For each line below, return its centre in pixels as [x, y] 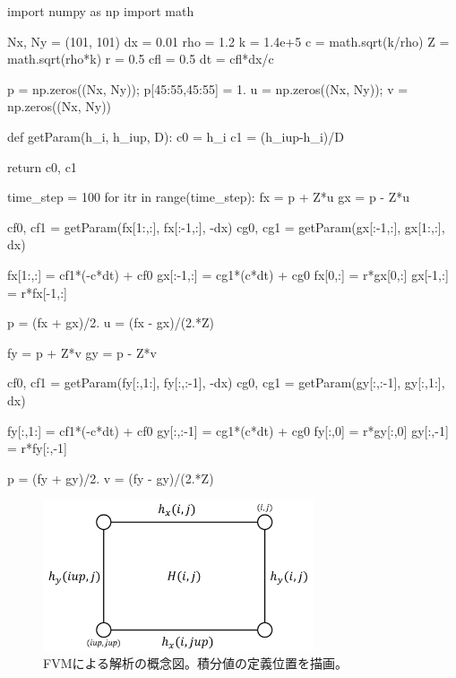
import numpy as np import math [101, 11]
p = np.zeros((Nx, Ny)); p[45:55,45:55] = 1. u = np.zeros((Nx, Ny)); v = [208, 88]
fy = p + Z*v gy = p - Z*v [82, 352]
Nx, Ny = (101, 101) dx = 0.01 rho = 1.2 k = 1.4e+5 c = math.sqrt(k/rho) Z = [228, 41]
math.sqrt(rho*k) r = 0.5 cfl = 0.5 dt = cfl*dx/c [141, 59]
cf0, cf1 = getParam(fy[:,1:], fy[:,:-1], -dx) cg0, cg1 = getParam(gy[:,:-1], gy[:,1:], [226, 382]
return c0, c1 [42, 166]
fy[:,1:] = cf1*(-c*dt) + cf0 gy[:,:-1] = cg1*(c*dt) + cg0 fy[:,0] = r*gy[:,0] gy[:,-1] [228, 430]
